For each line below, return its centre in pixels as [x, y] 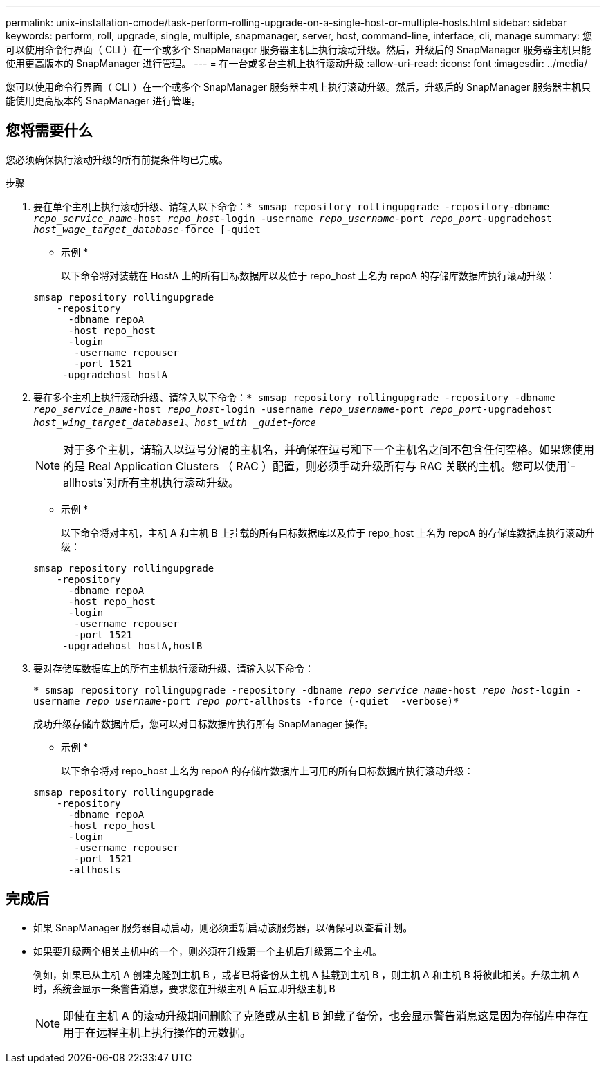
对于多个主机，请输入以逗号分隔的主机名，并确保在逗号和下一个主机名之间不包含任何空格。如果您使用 [329, 449]
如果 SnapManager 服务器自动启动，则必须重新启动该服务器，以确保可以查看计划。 [223, 927]
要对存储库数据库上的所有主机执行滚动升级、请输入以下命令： [174, 668]
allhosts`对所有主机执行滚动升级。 [151, 482]
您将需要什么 [49, 131]
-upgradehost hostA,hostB [132, 645]
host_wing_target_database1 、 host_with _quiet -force [175, 422]
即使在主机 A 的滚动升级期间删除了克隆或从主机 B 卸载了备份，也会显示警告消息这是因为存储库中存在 [326, 1015]
